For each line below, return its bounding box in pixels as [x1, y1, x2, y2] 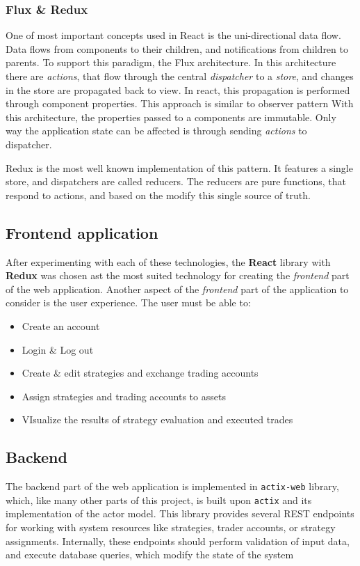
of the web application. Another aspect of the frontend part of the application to [6, 281, 349, 296]
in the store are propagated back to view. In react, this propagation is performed [6, 82, 350, 97]
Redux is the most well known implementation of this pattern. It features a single [6, 160, 353, 175]
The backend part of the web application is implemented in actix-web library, [6, 479, 339, 494]
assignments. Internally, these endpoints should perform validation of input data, [6, 533, 350, 548]
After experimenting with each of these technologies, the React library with [6, 254, 331, 269]
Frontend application [6, 221, 158, 243]
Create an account [22, 318, 100, 333]
